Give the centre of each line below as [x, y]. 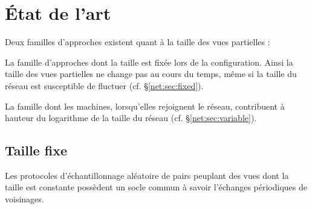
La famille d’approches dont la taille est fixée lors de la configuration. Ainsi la [149, 62]
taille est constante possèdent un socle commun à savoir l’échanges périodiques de [156, 187]
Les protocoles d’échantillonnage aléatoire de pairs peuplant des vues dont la [147, 175]
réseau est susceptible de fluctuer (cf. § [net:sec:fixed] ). [104, 85]
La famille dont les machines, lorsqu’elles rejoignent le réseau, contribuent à [145, 106]
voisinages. [24, 199]
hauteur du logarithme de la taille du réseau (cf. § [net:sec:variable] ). [131, 118]
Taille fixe [36, 150]
